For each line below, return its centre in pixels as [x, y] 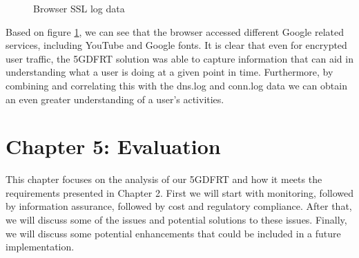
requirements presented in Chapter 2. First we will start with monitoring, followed [179, 192]
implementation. [40, 247]
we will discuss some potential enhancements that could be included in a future [173, 233]
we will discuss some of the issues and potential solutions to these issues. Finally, [176, 220]
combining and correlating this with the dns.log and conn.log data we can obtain [176, 85]
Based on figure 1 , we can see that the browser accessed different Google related [175, 31]
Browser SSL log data [79, 8]
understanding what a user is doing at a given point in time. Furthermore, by [169, 72]
